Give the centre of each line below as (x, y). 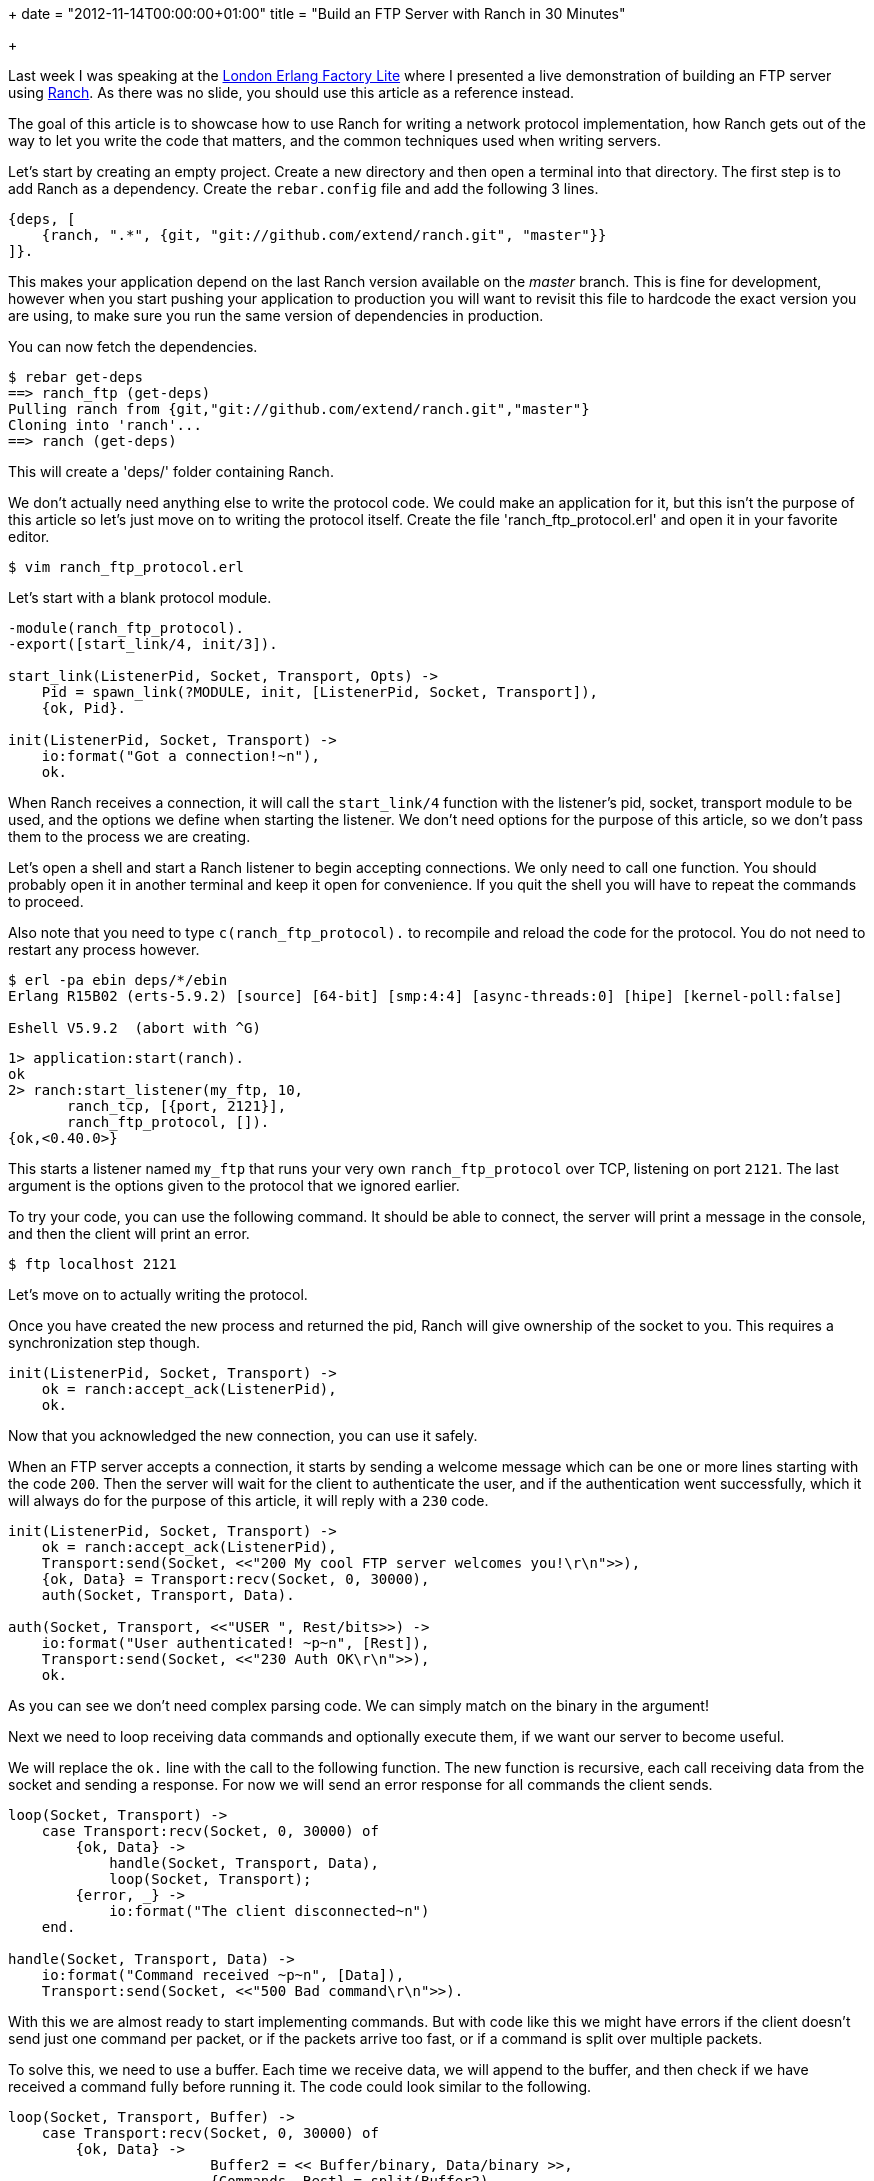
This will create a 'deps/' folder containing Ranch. (171, 471)
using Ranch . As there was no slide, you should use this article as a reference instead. (291, 92)
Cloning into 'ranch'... (105, 425)
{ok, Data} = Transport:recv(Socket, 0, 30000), (235, 1579)
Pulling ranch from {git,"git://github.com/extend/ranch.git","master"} (299, 409)
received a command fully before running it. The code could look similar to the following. (300, 2086)
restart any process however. (104, 949)
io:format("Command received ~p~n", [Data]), (223, 1975)
